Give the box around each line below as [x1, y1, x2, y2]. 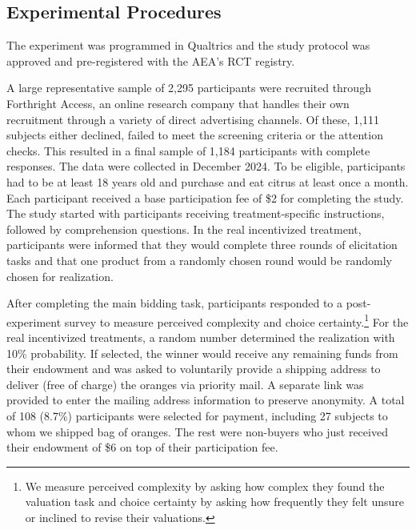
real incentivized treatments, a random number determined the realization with [6, 328, 395, 345]
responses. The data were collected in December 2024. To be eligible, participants [6, 158, 406, 175]
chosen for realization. [6, 267, 114, 284]
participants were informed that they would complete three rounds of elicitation [6, 236, 398, 253]
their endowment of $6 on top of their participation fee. [6, 439, 278, 456]
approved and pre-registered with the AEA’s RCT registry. [6, 52, 295, 69]
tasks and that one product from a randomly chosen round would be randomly [6, 251, 392, 268]
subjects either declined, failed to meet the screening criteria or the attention [6, 126, 383, 143]
